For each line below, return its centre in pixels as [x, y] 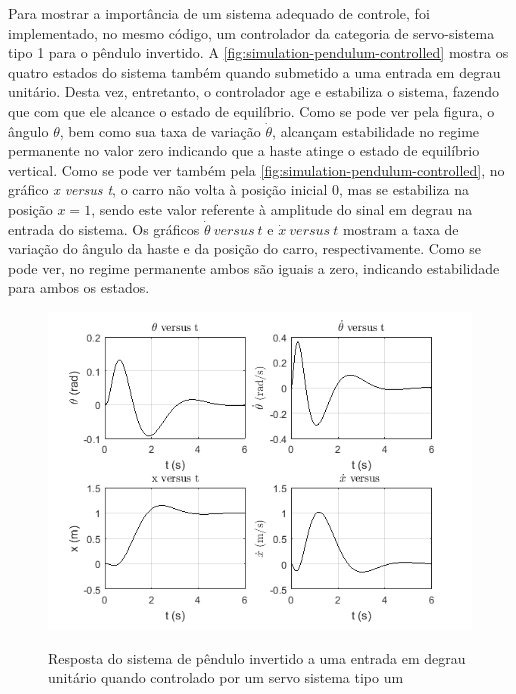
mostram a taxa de [400, 228]
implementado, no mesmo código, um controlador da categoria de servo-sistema [251, 32]
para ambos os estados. [79, 287]
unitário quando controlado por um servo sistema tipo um [226, 677]
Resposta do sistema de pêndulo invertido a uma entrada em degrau [257, 657]
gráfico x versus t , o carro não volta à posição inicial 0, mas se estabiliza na [239, 189]
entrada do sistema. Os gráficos [104, 228]
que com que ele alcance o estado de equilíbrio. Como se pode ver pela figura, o [251, 110]
